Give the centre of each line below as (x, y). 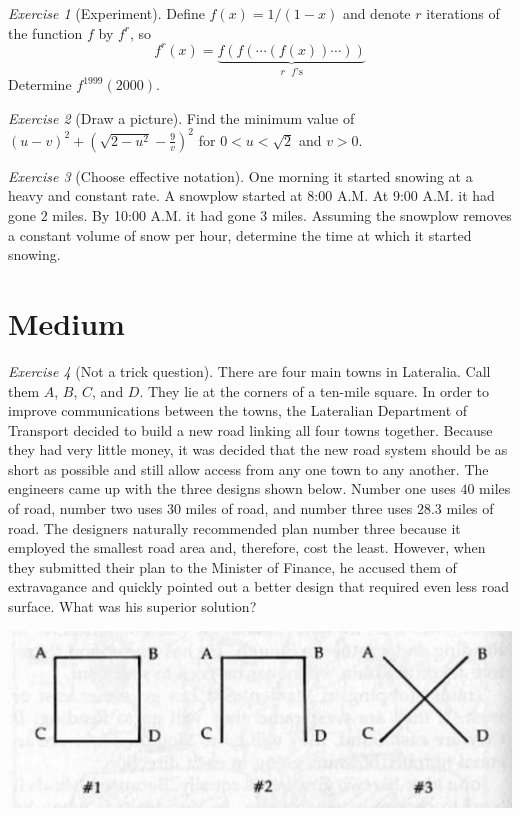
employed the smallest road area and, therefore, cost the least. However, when (247, 547)
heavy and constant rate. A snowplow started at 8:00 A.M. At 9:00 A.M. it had (251, 195)
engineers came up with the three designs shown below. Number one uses (232, 488)
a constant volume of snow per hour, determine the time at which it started (240, 234)
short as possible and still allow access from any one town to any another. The (248, 468)
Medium (66, 322)
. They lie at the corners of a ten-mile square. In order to (314, 390)
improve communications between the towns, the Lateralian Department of (238, 410)
